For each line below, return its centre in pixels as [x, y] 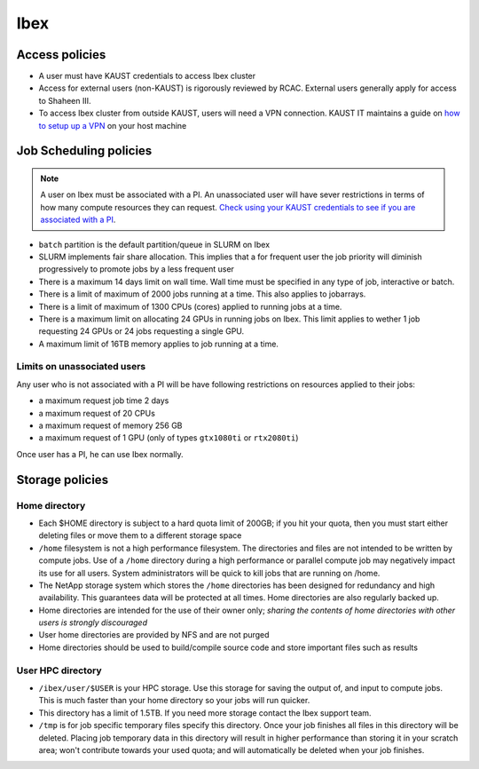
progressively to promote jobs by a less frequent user [137, 269]
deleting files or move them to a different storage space [140, 535]
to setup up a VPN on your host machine [113, 125]
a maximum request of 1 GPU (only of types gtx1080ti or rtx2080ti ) [169, 438]
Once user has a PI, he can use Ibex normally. [100, 454]
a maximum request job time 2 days [104, 400]
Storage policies [63, 480]
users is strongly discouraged [93, 622]
